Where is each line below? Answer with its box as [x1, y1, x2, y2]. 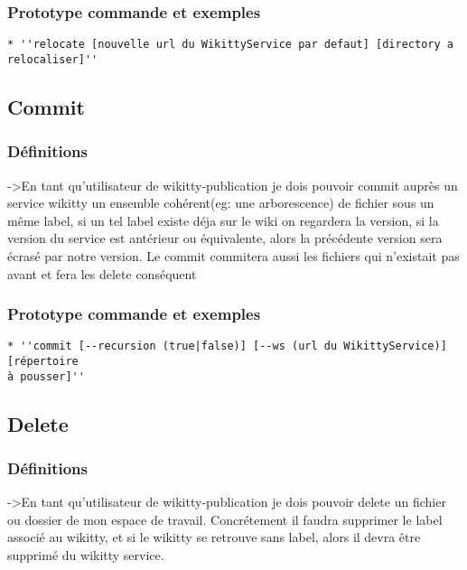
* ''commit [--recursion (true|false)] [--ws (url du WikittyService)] [7, 340, 447, 353]
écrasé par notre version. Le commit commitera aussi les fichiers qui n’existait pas [7, 246, 460, 265]
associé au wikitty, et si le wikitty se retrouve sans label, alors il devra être [7, 528, 421, 547]
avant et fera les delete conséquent [7, 264, 197, 283]
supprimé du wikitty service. [7, 546, 164, 565]
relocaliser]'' [7, 52, 98, 66]
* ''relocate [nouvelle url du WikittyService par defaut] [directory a [7, 38, 453, 51]
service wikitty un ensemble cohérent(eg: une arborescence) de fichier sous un [7, 193, 434, 212]
